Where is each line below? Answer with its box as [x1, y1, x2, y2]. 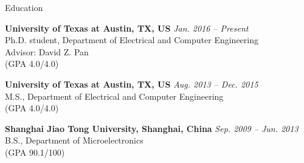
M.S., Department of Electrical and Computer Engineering [5, 89, 224, 102]
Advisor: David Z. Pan [5, 45, 89, 58]
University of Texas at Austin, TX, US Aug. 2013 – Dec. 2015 [5, 77, 258, 90]
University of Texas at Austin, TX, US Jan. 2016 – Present [5, 21, 249, 34]
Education [5, 1, 43, 13]
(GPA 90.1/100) [5, 145, 65, 158]
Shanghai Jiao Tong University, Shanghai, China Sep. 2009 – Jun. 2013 [5, 122, 299, 134]
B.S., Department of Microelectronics [5, 134, 143, 147]
